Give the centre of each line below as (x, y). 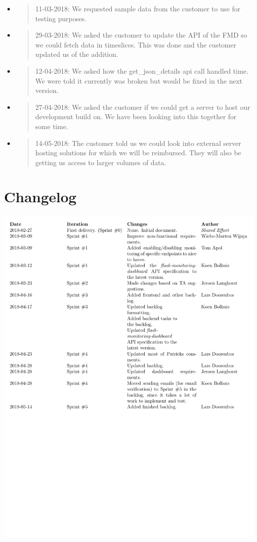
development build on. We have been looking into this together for (136, 116)
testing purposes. (61, 18)
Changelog (40, 196)
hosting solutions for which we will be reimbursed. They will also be (138, 153)
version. (47, 90)
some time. (52, 126)
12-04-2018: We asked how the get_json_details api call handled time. (142, 70)
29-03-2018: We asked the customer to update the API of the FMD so (141, 35)
